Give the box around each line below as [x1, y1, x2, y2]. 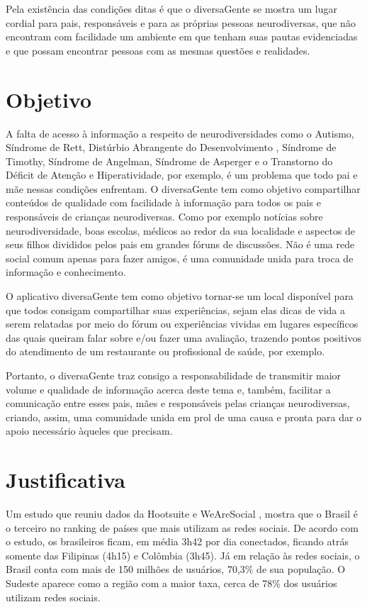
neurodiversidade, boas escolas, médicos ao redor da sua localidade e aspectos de [6, 223, 356, 238]
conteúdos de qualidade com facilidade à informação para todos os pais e [6, 195, 321, 210]
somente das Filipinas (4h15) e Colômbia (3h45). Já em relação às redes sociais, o [6, 547, 360, 562]
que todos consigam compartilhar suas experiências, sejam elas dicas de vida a [6, 302, 346, 317]
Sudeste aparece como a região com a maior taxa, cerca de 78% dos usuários [6, 576, 337, 591]
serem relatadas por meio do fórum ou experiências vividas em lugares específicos [6, 316, 358, 331]
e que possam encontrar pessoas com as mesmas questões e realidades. [6, 43, 310, 57]
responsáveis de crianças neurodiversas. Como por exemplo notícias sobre [6, 209, 323, 224]
